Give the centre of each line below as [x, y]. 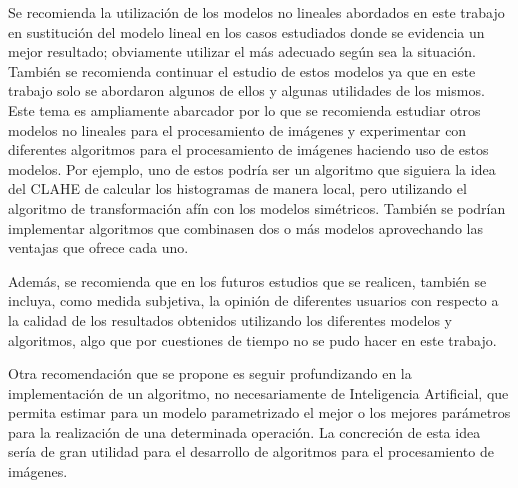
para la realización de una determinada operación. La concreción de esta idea [244, 431]
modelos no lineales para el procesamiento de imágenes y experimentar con [237, 129]
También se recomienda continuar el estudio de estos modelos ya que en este [242, 70]
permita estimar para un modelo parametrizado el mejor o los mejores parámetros [259, 412]
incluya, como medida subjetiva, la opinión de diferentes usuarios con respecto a [253, 300]
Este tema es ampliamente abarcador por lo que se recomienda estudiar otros [244, 109]
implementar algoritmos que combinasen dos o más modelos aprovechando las [245, 227]
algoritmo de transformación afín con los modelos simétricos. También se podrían [257, 207]
